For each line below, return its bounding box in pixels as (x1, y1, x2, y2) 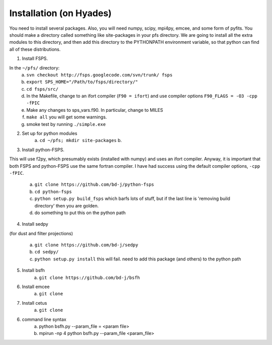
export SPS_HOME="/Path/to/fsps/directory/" (26, 79, 139, 85)
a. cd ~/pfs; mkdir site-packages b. (34, 137, 122, 144)
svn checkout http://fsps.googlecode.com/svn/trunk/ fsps (26, 72, 173, 78)
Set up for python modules (22, 130, 78, 136)
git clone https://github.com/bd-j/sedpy (34, 242, 139, 248)
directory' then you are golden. (34, 202, 99, 209)
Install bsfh (22, 267, 45, 273)
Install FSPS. (22, 55, 48, 61)
